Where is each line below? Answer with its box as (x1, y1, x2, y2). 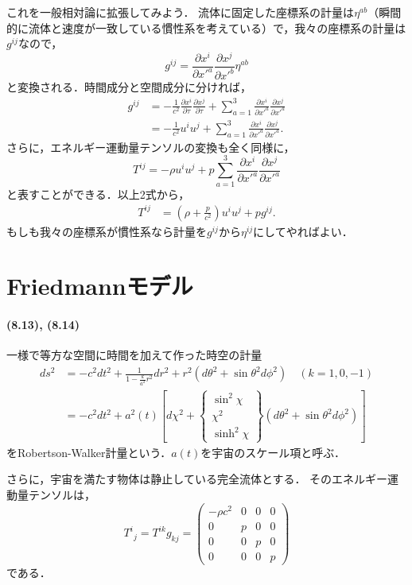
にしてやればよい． (253, 223, 353, 239)
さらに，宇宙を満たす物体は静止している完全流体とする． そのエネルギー (6, 471, 388, 487)
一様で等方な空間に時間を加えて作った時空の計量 (6, 347, 262, 363)
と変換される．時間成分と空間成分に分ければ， (6, 79, 251, 95)
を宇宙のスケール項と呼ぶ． (200, 444, 345, 460)
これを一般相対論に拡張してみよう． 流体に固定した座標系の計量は (6, 4, 355, 20)
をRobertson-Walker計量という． (6, 444, 172, 460)
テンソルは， (28, 486, 95, 502)
